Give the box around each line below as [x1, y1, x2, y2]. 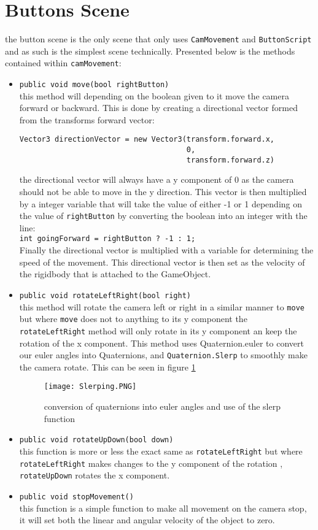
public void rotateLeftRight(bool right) [19, 291, 191, 300]
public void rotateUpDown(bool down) [19, 436, 174, 445]
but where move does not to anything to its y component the [19, 312, 247, 325]
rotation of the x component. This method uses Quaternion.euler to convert [19, 336, 304, 349]
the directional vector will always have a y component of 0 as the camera [19, 173, 294, 186]
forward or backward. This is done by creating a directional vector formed [19, 101, 298, 114]
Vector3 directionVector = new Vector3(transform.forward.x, [19, 135, 275, 144]
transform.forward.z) [186, 155, 275, 164]
